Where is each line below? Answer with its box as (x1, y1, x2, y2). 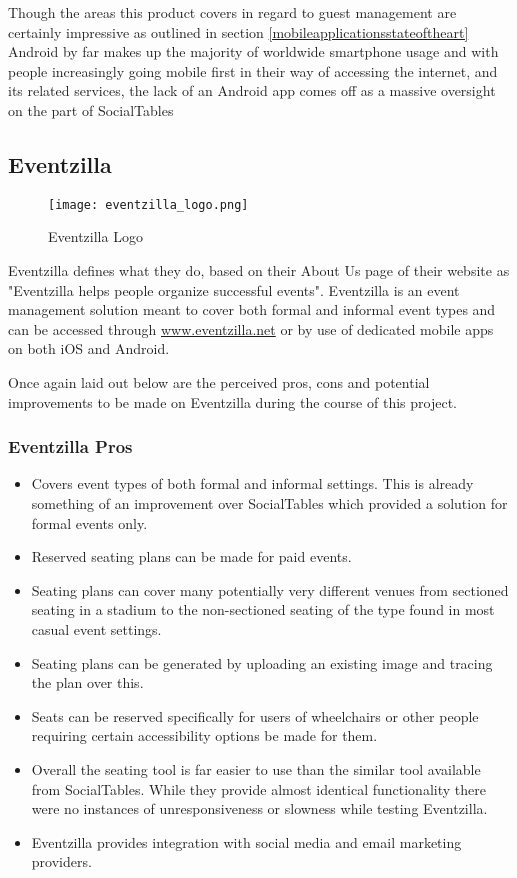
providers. (31, 851, 92, 872)
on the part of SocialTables (8, 99, 174, 120)
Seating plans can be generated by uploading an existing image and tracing (31, 652, 493, 673)
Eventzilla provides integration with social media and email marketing (31, 831, 462, 852)
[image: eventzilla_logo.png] (48, 197, 249, 212)
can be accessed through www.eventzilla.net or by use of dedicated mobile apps (8, 318, 494, 339)
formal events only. (31, 512, 148, 533)
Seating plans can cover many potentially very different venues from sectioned (31, 579, 509, 600)
